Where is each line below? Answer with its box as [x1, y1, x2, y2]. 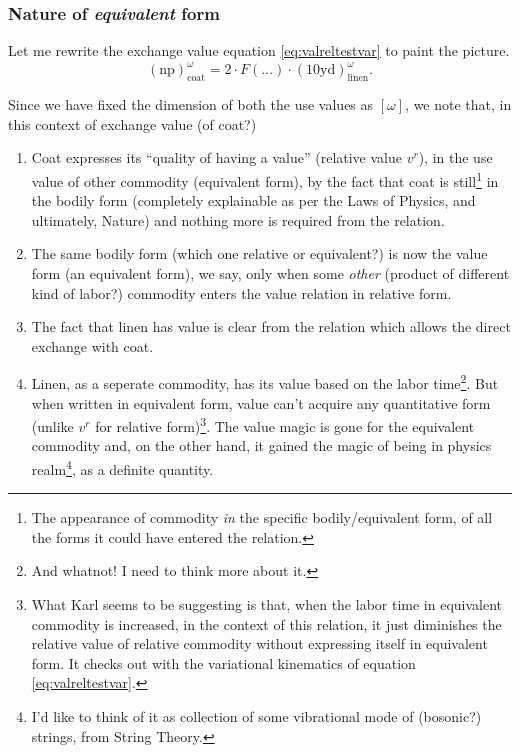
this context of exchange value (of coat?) [8, 113, 257, 134]
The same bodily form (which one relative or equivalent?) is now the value [31, 243, 488, 264]
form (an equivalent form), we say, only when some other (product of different [31, 262, 510, 283]
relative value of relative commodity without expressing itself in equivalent [31, 633, 488, 654]
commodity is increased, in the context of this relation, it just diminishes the [31, 613, 502, 634]
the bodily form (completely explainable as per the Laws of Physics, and [31, 190, 476, 211]
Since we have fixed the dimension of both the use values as [8, 94, 374, 115]
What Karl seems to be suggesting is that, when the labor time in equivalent [31, 594, 503, 615]
